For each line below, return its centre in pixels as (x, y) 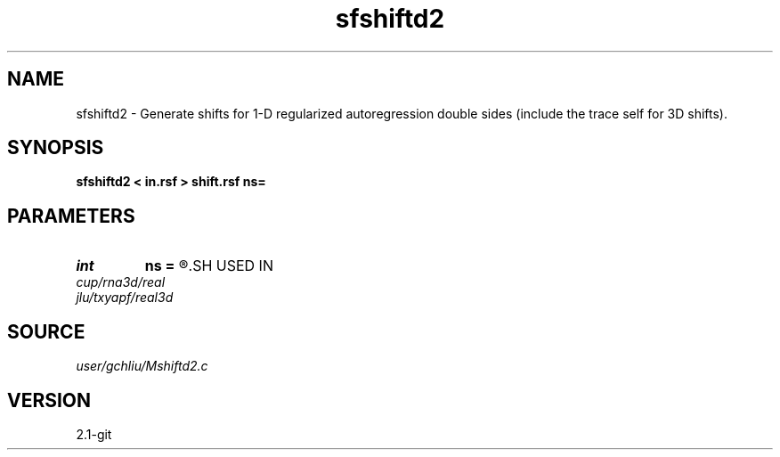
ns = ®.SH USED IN (209, 266)
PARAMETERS (71, 216)
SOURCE (46, 331)
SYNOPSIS (56, 148)
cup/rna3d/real (121, 282)
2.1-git (94, 434)
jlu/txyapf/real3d (125, 298)
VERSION (49, 400)
